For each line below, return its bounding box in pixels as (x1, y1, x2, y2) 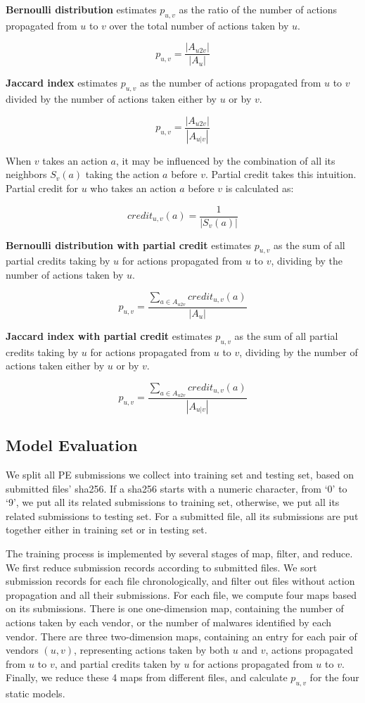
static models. (6, 686, 65, 701)
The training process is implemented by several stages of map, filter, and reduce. (6, 546, 353, 561)
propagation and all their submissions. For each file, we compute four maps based (6, 587, 357, 602)
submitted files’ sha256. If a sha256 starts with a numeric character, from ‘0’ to (6, 481, 347, 495)
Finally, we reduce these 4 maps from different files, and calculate (6, 670, 288, 685)
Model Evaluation (6, 434, 138, 456)
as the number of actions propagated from (139, 75, 321, 90)
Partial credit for (6, 180, 78, 195)
